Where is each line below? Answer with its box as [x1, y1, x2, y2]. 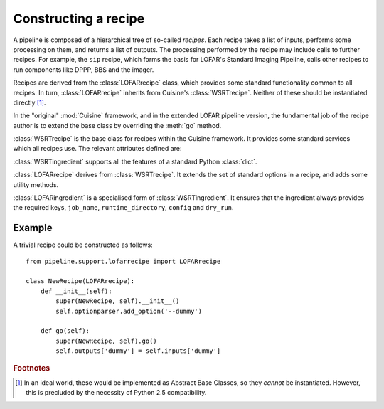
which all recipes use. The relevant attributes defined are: [13, 144, 182, 153]
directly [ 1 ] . [13, 98, 46, 107]
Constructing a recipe [13, 11, 145, 26]
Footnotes [13, 363, 50, 373]
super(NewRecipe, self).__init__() [55, 297, 180, 305]
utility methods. [13, 180, 59, 188]
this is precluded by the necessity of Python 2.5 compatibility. [26, 388, 207, 397]
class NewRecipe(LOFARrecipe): [26, 277, 135, 285]
